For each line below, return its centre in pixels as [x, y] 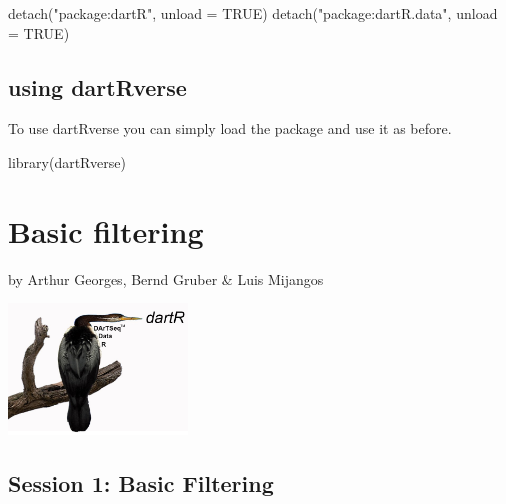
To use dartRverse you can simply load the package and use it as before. [230, 128]
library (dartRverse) [67, 161]
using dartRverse [97, 86]
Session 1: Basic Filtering [141, 482]
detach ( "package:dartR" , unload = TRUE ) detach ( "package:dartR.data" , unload [253, 13]
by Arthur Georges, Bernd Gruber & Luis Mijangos [166, 278]
